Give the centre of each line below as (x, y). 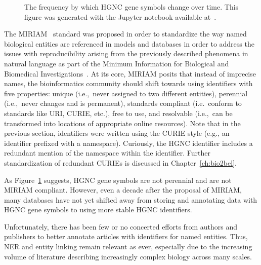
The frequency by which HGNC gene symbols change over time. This (132, 7)
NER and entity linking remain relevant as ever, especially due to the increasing (128, 247)
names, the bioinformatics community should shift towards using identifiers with (128, 83)
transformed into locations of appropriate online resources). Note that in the (122, 123)
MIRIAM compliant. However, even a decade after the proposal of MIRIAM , (123, 190)
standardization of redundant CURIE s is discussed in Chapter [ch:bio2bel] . (120, 162)
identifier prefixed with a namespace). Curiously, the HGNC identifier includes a (128, 143)
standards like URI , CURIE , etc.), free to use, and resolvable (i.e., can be (118, 113)
